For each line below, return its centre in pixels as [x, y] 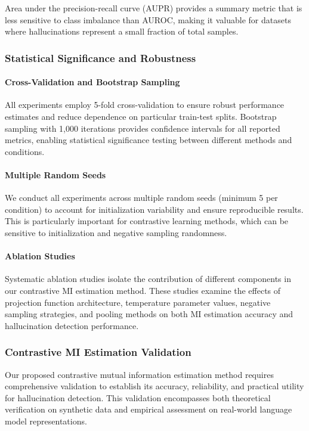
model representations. [46, 421]
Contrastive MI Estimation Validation [98, 352]
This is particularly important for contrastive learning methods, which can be [147, 221]
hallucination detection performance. [72, 325]
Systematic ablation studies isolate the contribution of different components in [148, 279]
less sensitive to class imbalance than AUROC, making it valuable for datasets [148, 19]
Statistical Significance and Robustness [101, 58]
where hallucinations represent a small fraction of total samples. [122, 31]
